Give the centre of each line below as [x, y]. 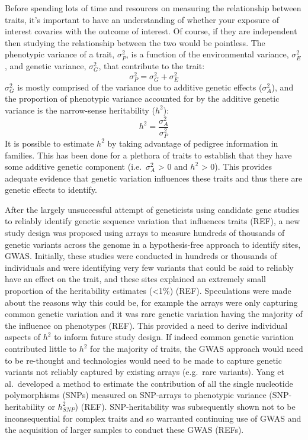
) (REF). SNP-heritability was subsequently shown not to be [185, 406]
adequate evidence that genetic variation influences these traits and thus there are [154, 178]
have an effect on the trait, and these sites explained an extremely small [135, 279]
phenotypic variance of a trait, [60, 54]
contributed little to [41, 349]
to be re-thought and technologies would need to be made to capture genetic [143, 360]
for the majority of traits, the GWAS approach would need [197, 349]
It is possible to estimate [49, 143]
